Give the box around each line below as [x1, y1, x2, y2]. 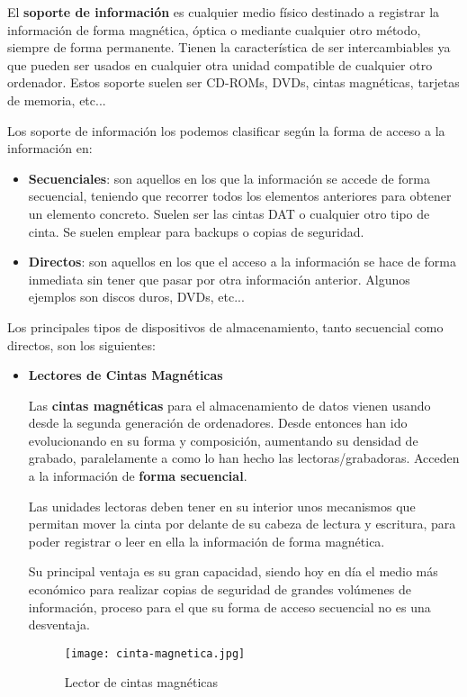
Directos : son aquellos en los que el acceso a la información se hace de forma [28, 252, 456, 271]
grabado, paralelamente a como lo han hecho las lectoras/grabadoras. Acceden [28, 448, 460, 467]
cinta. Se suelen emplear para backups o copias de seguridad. [28, 222, 364, 240]
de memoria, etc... [7, 90, 106, 109]
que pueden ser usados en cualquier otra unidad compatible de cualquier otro [7, 55, 433, 74]
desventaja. [28, 615, 90, 634]
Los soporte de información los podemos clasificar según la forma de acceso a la [7, 121, 445, 140]
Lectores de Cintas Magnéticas [28, 366, 223, 385]
